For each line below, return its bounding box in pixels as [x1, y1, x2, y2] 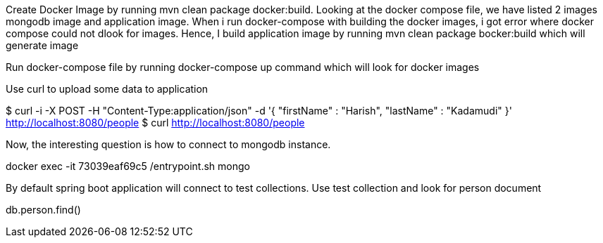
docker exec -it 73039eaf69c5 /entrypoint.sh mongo [6, 160, 250, 172]
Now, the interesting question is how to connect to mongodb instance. [6, 138, 331, 150]
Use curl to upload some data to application [6, 83, 209, 95]
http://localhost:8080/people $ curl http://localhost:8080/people [6, 117, 305, 129]
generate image [6, 39, 79, 51]
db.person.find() [6, 204, 81, 216]
